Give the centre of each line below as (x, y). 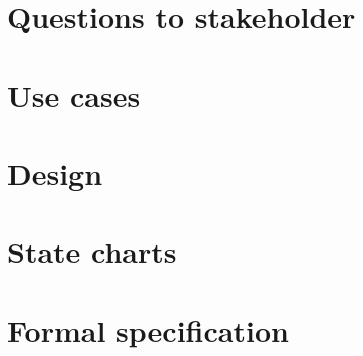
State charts (92, 251)
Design (55, 172)
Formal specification (148, 329)
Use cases (74, 94)
